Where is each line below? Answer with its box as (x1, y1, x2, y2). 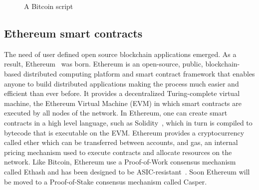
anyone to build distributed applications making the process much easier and (4, 78, 239, 88)
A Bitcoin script (24, 1, 73, 11)
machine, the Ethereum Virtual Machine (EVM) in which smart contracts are (4, 97, 242, 108)
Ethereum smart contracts (4, 25, 143, 40)
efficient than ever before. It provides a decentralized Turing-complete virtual (4, 88, 240, 98)
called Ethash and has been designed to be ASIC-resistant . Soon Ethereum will (4, 166, 250, 176)
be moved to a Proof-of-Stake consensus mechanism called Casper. (4, 176, 207, 186)
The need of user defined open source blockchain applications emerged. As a (4, 48, 237, 59)
